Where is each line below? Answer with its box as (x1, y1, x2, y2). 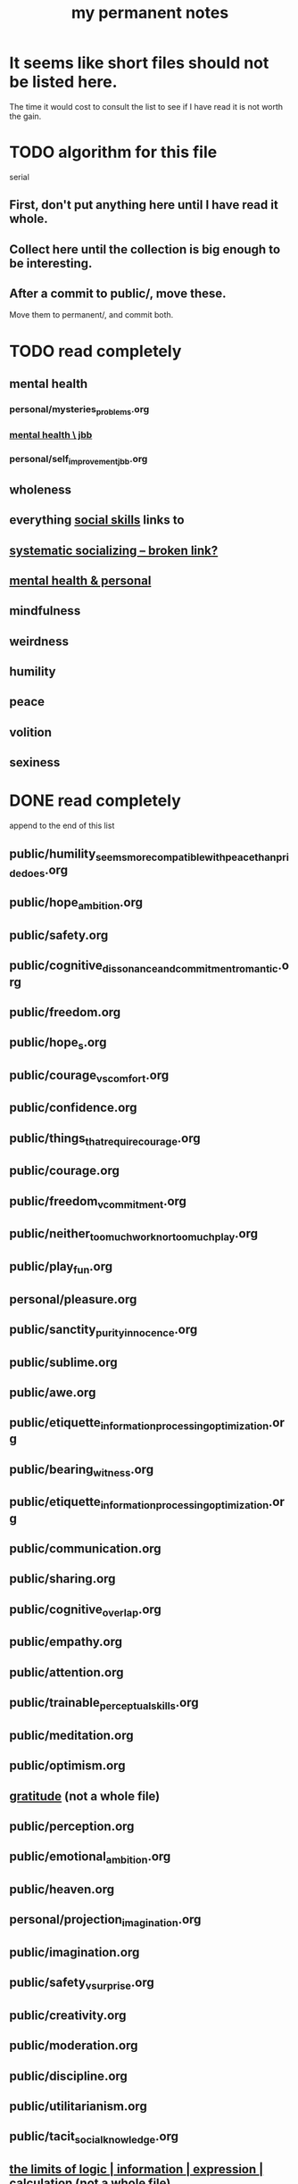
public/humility (9, 846, 96, 861)
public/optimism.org (9, 1758, 126, 1774)
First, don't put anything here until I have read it (9, 197, 278, 212)
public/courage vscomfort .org (9, 1067, 170, 1086)
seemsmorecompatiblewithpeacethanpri (95, 850, 290, 864)
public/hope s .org (9, 1035, 107, 1053)
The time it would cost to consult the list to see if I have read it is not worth (9, 101, 284, 112)
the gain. (9, 111, 42, 121)
